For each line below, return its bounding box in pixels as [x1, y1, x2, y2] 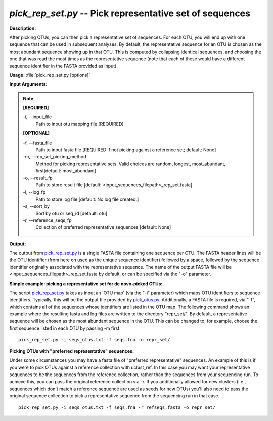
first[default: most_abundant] [35, 168, 97, 174]
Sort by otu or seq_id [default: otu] [35, 210, 108, 216]
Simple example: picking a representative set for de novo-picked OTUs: [9, 280, 163, 287]
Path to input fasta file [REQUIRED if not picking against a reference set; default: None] [35, 147, 216, 153]
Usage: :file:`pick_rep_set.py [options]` [9, 72, 90, 78]
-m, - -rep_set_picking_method [23, 154, 86, 160]
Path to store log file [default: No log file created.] [35, 196, 139, 202]
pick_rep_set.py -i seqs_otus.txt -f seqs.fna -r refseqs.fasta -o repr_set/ [18, 404, 216, 410]
